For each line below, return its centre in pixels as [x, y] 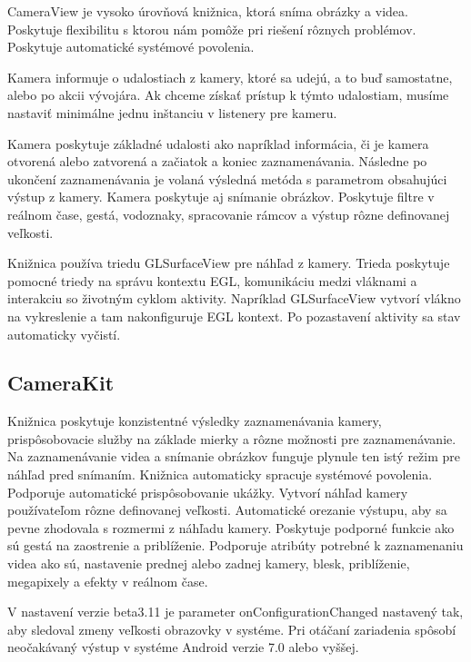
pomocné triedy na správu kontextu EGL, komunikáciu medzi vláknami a [212, 280]
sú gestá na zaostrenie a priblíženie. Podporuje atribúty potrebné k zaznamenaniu [235, 545]
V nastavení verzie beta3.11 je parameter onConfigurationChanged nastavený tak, [235, 612]
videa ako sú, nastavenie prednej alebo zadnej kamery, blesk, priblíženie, [209, 563]
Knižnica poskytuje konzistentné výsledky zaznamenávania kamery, [195, 421]
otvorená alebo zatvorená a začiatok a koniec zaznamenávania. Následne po [217, 161]
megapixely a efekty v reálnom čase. [108, 581]
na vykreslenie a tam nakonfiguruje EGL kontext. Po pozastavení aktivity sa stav [234, 316]
